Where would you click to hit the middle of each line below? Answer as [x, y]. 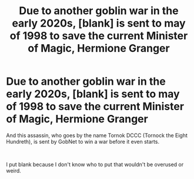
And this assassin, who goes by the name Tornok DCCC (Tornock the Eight [97, 135]
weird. [14, 170]
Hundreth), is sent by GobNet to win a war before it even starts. [83, 141]
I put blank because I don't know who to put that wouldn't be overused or [95, 164]
